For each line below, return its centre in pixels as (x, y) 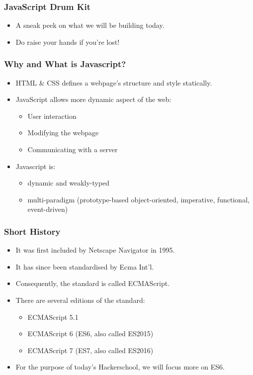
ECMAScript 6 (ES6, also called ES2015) (90, 333)
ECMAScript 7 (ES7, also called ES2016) (90, 350)
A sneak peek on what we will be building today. (90, 25)
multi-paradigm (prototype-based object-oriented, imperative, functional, (138, 199)
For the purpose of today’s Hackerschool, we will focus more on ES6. (120, 367)
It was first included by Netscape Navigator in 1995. (95, 250)
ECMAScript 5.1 (53, 317)
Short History (32, 231)
